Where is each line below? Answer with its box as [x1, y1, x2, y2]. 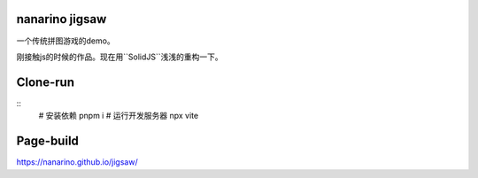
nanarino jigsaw [16, 12, 107, 27]
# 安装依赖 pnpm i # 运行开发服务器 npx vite [38, 111, 199, 121]
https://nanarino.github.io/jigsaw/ [16, 157, 138, 167]
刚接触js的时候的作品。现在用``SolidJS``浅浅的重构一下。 [16, 51, 223, 62]
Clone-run [16, 74, 75, 89]
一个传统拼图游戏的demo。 [16, 35, 115, 46]
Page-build [16, 134, 80, 149]
